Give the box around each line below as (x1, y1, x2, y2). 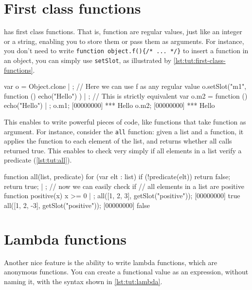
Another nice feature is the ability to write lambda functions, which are (4, 257, 217, 267)
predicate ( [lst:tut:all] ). (4, 155, 72, 165)
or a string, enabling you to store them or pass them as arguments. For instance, (4, 36, 244, 46)
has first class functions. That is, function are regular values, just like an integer (4, 26, 242, 37)
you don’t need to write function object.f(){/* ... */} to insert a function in (4, 45, 249, 56)
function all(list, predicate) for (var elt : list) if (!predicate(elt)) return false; (4, 171, 231, 182)
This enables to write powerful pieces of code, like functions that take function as (4, 117, 246, 126)
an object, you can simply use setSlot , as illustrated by (4, 55, 172, 65)
